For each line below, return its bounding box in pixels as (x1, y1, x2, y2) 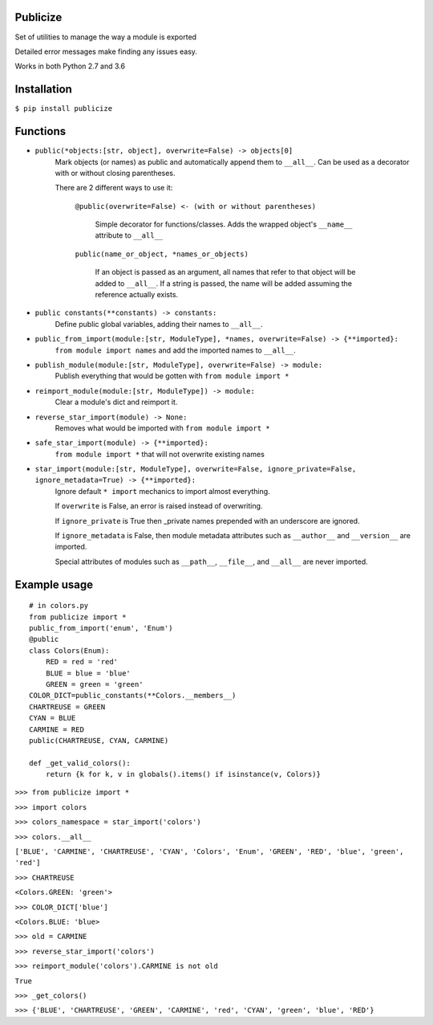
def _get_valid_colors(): (29, 758, 132, 767)
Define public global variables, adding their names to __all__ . (55, 319, 263, 329)
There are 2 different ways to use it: (55, 183, 173, 193)
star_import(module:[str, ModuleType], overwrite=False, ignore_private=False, (34, 464, 357, 474)
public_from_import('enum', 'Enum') (29, 623, 173, 633)
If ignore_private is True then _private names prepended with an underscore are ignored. (55, 516, 360, 525)
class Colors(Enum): (29, 646, 110, 655)
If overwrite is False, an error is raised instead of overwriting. (55, 501, 263, 511)
